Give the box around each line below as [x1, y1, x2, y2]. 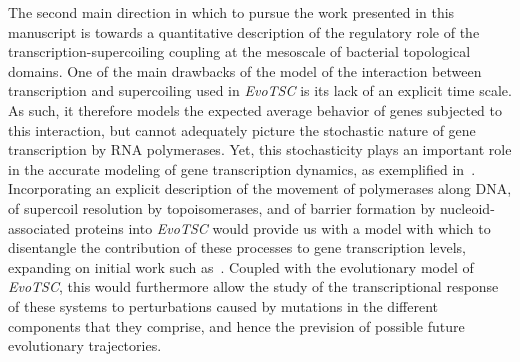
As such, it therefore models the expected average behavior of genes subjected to [8, 99, 502, 120]
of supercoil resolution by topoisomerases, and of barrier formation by [8, 197, 436, 218]
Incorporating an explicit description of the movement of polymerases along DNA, [8, 178, 512, 199]
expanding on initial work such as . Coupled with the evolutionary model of [8, 256, 474, 277]
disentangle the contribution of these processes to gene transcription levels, [8, 237, 467, 258]
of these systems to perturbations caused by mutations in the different [8, 295, 438, 316]
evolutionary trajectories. [8, 335, 162, 356]
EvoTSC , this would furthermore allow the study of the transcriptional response [8, 276, 499, 297]
